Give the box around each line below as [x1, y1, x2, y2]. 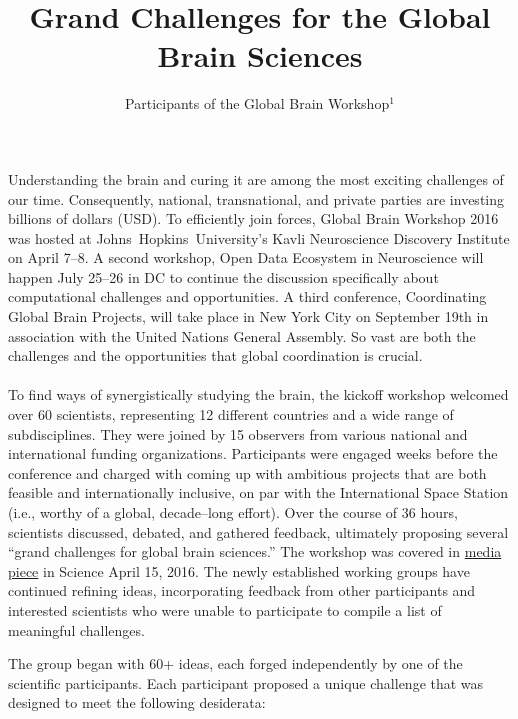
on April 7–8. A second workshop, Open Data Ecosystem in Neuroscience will [8, 247, 484, 268]
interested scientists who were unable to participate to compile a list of [8, 599, 442, 620]
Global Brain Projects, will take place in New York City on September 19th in [8, 306, 489, 327]
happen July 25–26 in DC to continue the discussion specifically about [8, 266, 439, 287]
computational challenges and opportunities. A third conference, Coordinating [8, 286, 487, 307]
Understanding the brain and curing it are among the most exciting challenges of [8, 168, 504, 189]
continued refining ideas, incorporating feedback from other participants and [8, 580, 476, 601]
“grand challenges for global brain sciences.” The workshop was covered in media [8, 541, 502, 562]
